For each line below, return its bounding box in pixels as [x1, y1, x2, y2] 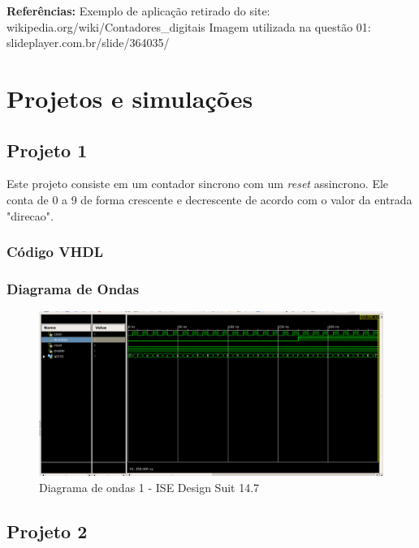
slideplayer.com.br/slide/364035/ [6, 34, 170, 51]
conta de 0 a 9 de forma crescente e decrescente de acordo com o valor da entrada [6, 191, 413, 208]
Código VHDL [6, 242, 103, 262]
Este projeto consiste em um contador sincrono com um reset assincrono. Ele [6, 175, 389, 192]
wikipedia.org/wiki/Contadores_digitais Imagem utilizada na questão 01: [6, 18, 371, 35]
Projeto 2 [6, 518, 88, 543]
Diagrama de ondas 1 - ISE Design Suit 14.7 [39, 478, 260, 495]
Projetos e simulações [6, 81, 253, 114]
